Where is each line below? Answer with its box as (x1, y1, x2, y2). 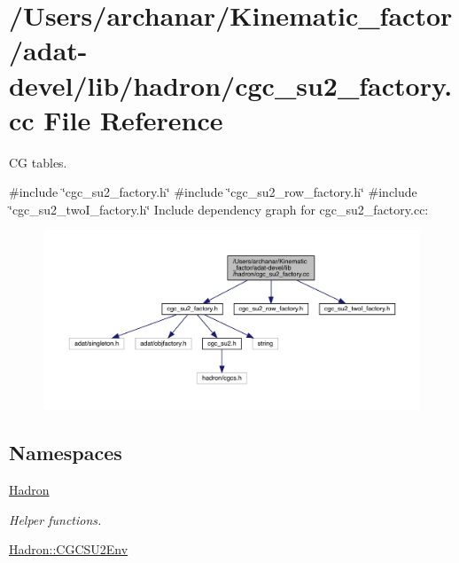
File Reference (43, 101, 223, 137)
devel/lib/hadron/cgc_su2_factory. (9, 66, 453, 103)
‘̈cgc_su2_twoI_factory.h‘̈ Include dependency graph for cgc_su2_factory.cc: (9, 199, 429, 218)
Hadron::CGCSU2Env (9, 540, 128, 559)
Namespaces (9, 439, 122, 466)
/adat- (9, 32, 88, 68)
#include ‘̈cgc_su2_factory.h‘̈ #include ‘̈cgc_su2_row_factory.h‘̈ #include (9, 183, 417, 201)
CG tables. (9, 152, 67, 171)
